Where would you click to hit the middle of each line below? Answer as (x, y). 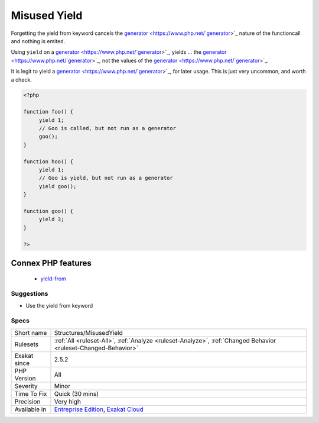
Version (25, 378)
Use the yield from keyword (59, 305)
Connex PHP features (51, 263)
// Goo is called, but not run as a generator (108, 128)
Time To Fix (31, 393)
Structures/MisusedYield (89, 332)
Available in (30, 409)
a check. (21, 79)
